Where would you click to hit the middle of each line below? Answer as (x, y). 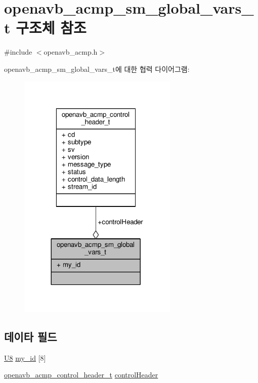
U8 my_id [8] (25, 357)
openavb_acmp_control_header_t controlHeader (81, 375)
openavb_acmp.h (71, 52)
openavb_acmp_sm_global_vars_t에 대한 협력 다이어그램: (97, 69)
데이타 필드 (31, 336)
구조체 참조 (51, 28)
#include (18, 52)
